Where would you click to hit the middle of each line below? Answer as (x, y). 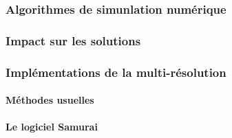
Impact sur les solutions (73, 40)
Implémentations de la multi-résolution (116, 72)
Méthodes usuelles (50, 100)
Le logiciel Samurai (52, 127)
